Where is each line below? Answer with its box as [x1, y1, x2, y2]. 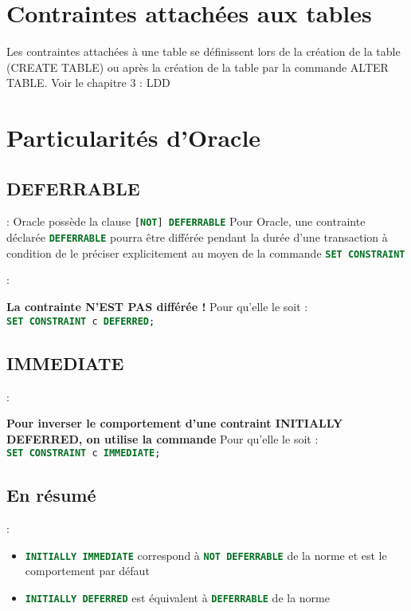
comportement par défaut [25, 562, 150, 579]
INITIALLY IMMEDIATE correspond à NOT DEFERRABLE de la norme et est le [25, 546, 387, 563]
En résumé [6, 483, 96, 507]
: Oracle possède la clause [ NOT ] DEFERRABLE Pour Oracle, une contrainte [6, 213, 366, 230]
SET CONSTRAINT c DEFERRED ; [6, 315, 155, 327]
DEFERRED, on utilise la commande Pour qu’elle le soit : [6, 430, 319, 447]
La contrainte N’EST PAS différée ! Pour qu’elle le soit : [6, 298, 308, 315]
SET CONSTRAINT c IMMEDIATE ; [6, 447, 161, 459]
